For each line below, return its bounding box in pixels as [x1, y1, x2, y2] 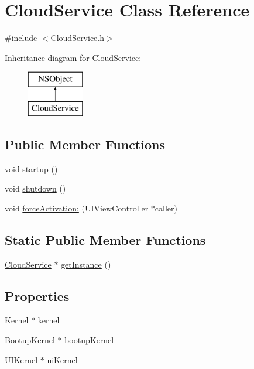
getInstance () [61, 258, 111, 270]
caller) [155, 201, 177, 214]
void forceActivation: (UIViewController [5, 201, 149, 214]
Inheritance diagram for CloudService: [5, 51, 142, 63]
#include [5, 32, 37, 44]
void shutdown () [5, 182, 66, 194]
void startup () [5, 162, 58, 175]
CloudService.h [50, 32, 105, 44]
